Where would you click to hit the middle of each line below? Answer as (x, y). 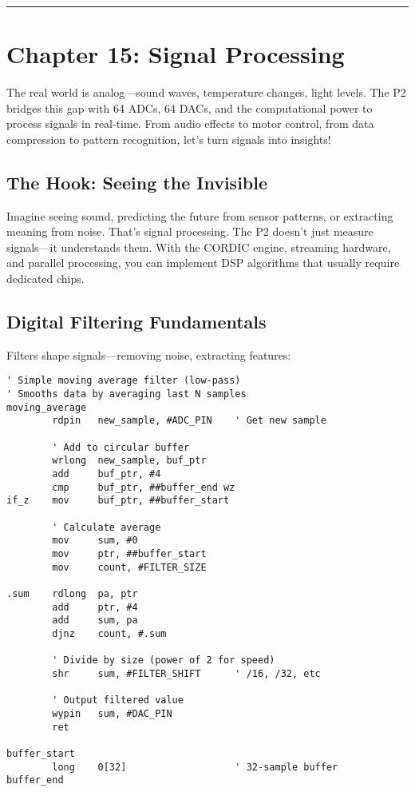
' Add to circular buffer (121, 447)
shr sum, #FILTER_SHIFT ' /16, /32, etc (186, 673)
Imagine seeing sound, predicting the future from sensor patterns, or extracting (200, 215)
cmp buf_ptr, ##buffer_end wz (144, 487)
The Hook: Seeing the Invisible (137, 182)
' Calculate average (107, 527)
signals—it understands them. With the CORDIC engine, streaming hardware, (199, 247)
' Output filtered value (118, 700)
